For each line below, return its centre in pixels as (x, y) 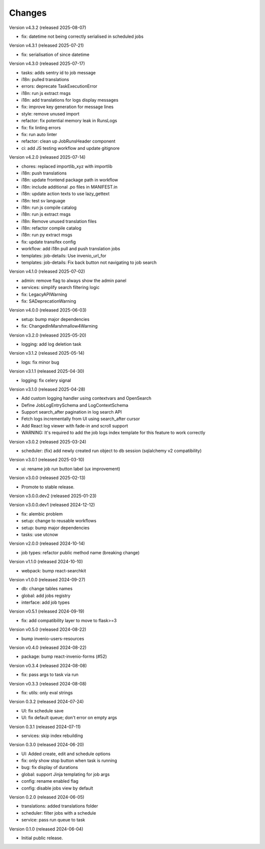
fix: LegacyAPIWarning (44, 294)
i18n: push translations (44, 173)
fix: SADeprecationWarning (49, 301)
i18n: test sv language (43, 200)
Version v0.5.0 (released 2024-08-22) (48, 629)
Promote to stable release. (48, 487)
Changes (28, 13)
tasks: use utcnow (40, 534)
